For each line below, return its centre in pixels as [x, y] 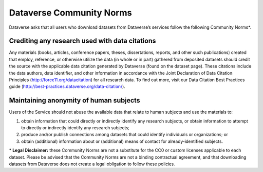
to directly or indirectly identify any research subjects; [75, 128]
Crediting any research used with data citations [83, 41]
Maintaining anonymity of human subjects [75, 100]
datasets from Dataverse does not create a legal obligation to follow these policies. [92, 164]
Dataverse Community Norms [71, 13]
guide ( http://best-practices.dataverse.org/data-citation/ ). [67, 86]
